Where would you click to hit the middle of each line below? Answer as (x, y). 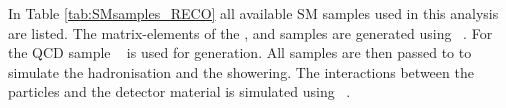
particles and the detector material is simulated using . (179, 91)
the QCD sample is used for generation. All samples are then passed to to (240, 52)
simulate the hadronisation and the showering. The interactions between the (241, 71)
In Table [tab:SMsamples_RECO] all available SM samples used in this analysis (253, 13)
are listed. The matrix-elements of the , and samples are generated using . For (250, 32)
